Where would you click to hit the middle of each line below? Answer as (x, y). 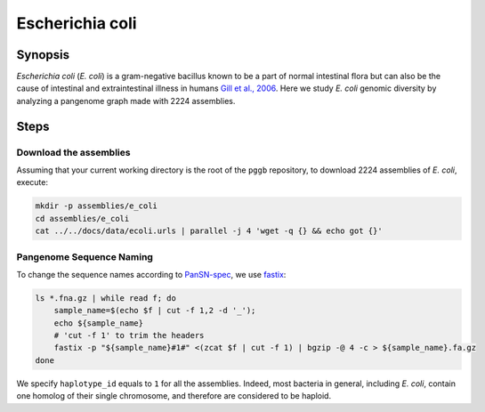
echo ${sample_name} (99, 323)
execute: (32, 182)
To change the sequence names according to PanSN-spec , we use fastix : (151, 274)
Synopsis (43, 55)
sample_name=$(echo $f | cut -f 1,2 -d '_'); (155, 311)
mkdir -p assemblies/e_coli (96, 206)
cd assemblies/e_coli (82, 218)
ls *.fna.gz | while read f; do (106, 298)
